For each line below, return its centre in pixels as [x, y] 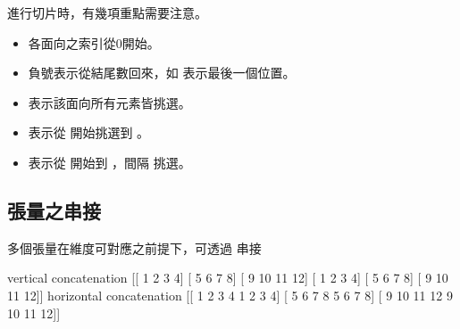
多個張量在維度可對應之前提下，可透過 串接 [134, 247]
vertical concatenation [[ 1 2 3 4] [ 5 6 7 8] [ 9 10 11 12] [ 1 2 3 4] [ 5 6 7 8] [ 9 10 [228, 278]
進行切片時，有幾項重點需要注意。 [107, 12]
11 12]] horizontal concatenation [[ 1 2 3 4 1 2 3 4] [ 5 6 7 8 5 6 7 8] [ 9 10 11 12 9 [230, 295]
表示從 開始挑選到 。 [89, 132]
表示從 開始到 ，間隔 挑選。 [109, 162]
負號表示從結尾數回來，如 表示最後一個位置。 [162, 73]
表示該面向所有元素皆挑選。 [109, 102]
